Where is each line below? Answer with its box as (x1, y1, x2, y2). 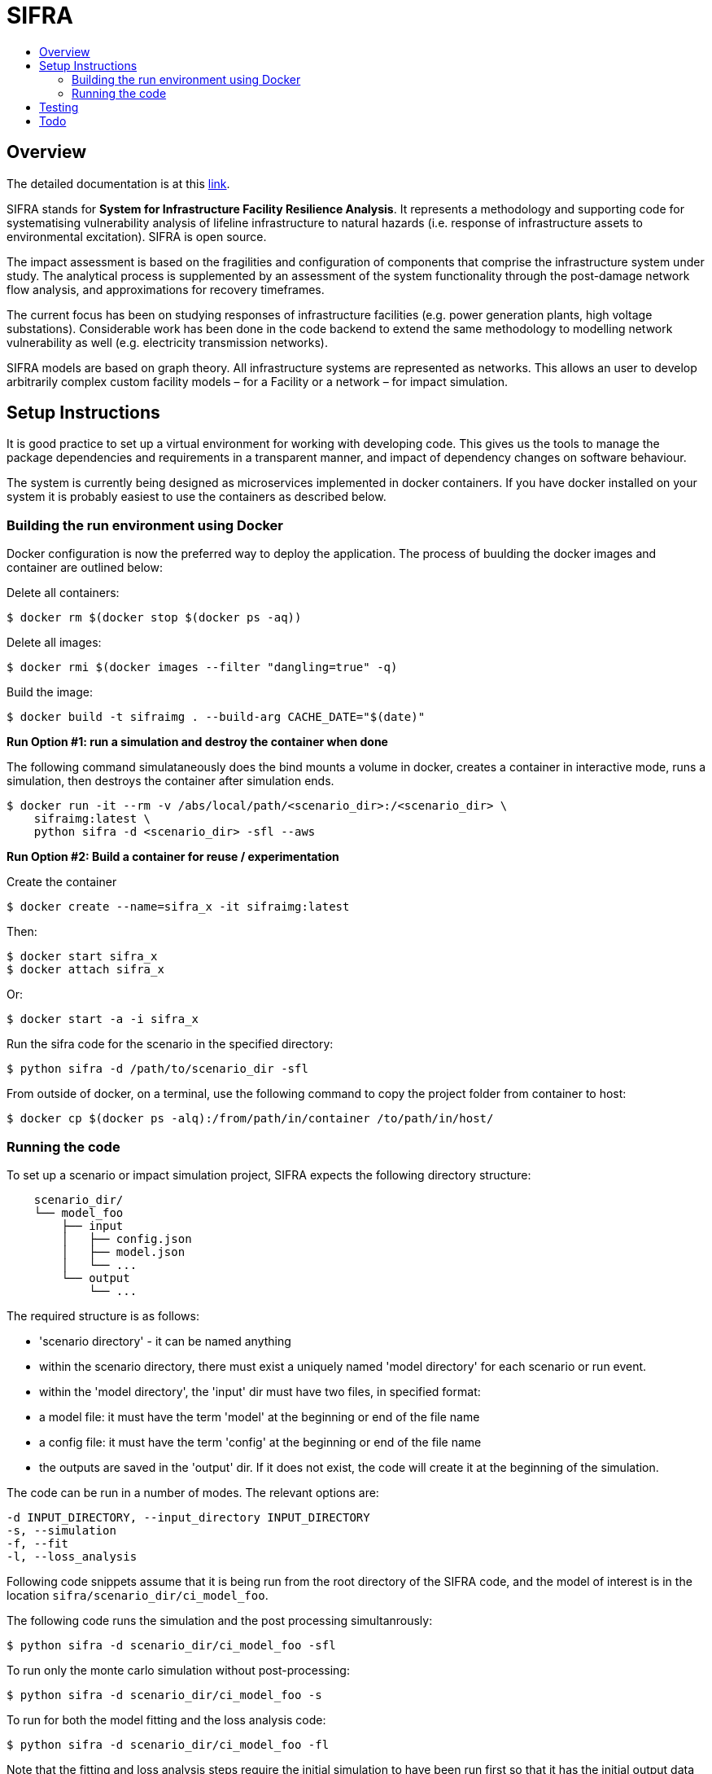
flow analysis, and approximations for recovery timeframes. (7, 282, 325, 296)
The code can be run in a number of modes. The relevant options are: (7, 1485, 379, 1500)
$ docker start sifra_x (7, 950, 158, 964)
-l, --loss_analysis (7, 1549, 138, 1563)
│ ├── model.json (61, 1245, 186, 1258)
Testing (39, 99, 79, 114)
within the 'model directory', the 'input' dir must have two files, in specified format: (39, 1384, 481, 1399)
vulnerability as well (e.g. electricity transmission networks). (7, 335, 328, 349)
